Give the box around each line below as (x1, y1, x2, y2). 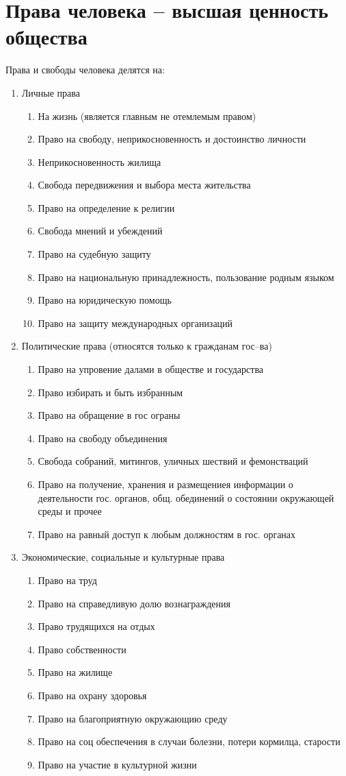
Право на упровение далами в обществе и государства (38, 362, 264, 376)
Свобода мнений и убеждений (38, 223, 163, 238)
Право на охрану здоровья (38, 688, 147, 702)
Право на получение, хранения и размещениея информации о (38, 477, 293, 491)
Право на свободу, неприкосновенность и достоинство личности (38, 132, 306, 146)
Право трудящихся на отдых (38, 619, 155, 633)
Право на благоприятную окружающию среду (38, 711, 228, 725)
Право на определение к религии (38, 200, 175, 215)
